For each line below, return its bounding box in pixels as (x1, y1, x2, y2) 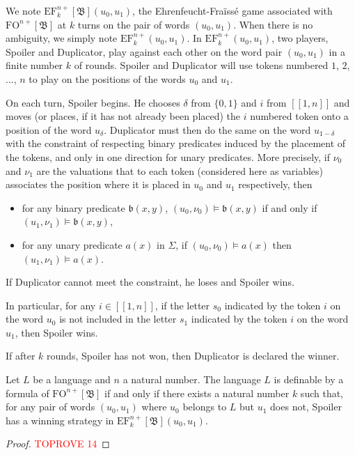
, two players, (271, 31, 329, 45)
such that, (300, 385, 344, 400)
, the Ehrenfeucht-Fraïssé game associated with (132, 3, 333, 17)
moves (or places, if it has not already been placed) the (6, 109, 241, 123)
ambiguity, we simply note (6, 31, 118, 45)
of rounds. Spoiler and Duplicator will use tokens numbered (74, 58, 329, 72)
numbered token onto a (250, 109, 349, 123)
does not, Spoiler (270, 399, 342, 414)
